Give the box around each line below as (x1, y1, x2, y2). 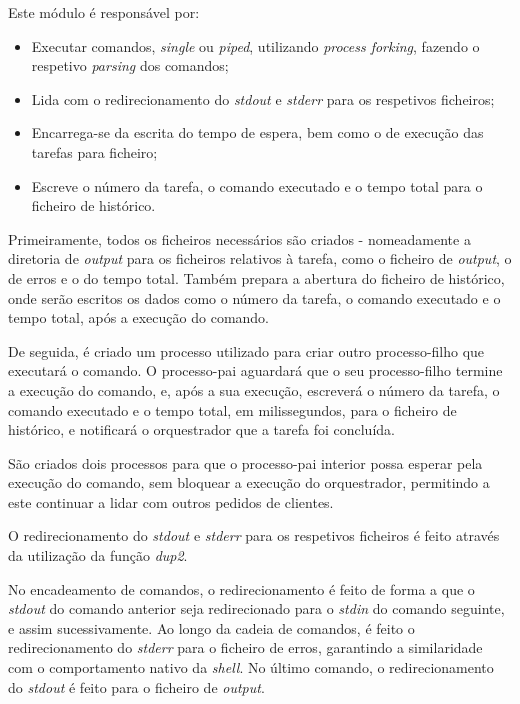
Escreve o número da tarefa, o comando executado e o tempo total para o (31, 175, 483, 196)
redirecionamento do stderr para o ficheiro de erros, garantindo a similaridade (8, 637, 483, 658)
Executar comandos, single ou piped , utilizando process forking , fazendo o (31, 35, 480, 56)
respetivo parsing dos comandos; (31, 55, 229, 76)
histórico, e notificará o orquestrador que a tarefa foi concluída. (8, 419, 395, 440)
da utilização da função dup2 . (8, 545, 188, 566)
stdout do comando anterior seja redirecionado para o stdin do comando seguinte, (8, 598, 505, 619)
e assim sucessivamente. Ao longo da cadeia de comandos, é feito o (8, 617, 415, 638)
